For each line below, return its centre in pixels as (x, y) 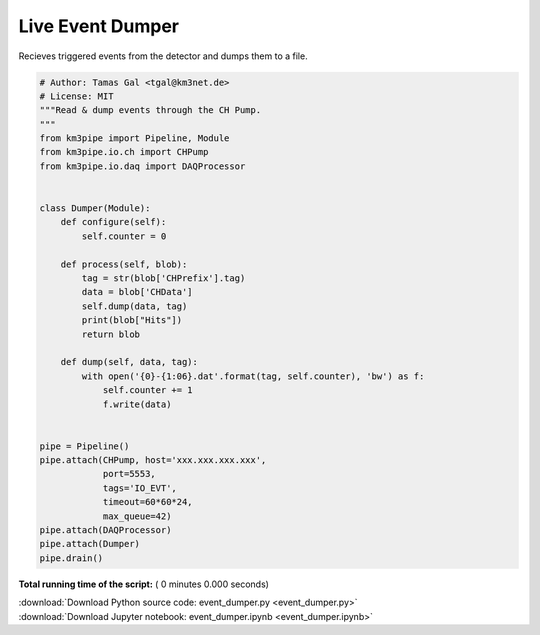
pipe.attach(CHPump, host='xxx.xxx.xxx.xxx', (153, 460)
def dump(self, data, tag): (129, 362)
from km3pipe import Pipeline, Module (134, 138)
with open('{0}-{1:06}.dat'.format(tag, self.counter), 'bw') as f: (253, 376)
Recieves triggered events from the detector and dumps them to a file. (163, 56)
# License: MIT (76, 96)
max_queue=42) (137, 516)
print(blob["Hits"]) (132, 320)
